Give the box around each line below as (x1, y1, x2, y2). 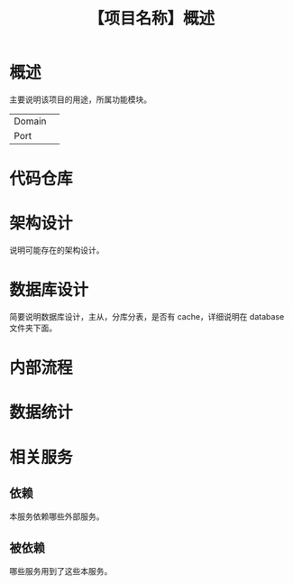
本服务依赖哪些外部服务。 (9, 511, 105, 522)
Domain (14, 115, 47, 127)
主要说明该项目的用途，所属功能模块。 (9, 94, 151, 105)
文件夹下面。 (9, 322, 57, 333)
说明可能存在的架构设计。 (9, 245, 105, 255)
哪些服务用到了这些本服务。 (9, 566, 113, 577)
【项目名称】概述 (87, 8, 215, 29)
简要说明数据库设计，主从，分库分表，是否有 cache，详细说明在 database (9, 311, 285, 321)
